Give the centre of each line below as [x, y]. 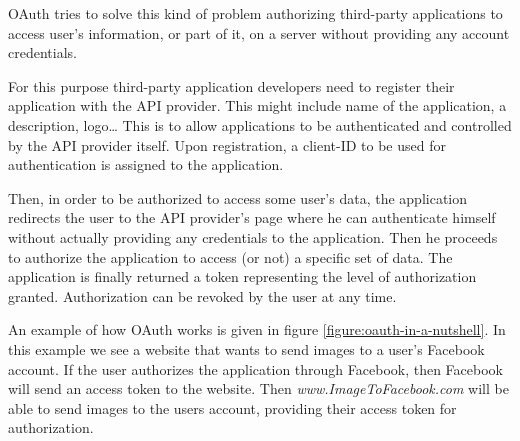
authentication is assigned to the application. [146, 164]
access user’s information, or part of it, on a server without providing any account [259, 32]
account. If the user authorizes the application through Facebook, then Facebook [255, 368]
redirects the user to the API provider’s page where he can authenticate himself [252, 217]
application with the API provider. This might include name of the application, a [257, 105]
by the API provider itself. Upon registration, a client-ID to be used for [227, 144]
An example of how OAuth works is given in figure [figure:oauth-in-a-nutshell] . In [257, 329]
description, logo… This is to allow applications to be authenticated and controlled [260, 124]
